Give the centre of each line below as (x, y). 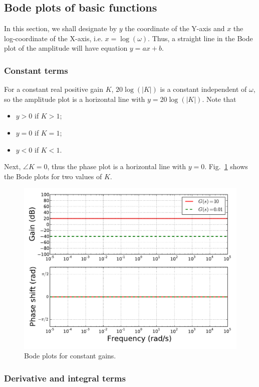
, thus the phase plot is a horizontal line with (116, 166)
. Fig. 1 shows (226, 166)
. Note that (219, 99)
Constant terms (36, 70)
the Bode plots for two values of (53, 176)
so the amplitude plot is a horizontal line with (75, 99)
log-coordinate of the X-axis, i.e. (53, 38)
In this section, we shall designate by (61, 28)
